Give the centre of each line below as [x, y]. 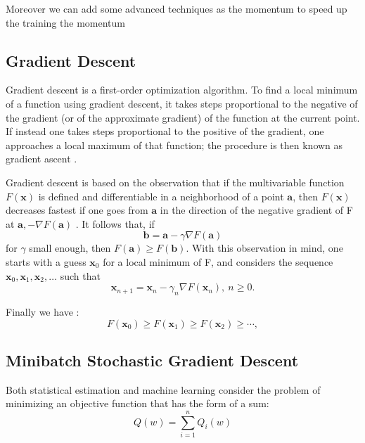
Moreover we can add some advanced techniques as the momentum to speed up [177, 8]
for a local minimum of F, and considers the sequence [218, 261]
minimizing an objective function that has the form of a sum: [137, 403]
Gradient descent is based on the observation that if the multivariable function [175, 182]
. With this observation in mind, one [264, 248]
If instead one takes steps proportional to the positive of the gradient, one [165, 131]
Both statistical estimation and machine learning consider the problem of [163, 389]
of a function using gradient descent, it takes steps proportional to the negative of [182, 103]
